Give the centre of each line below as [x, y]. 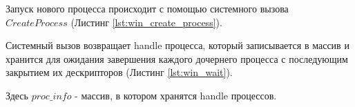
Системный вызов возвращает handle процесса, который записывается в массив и [177, 45]
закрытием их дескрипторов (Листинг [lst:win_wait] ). [119, 72]
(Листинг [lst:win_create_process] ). [146, 22]
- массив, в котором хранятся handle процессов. [176, 95]
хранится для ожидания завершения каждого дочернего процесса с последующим [177, 58]
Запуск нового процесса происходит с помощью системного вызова [147, 8]
